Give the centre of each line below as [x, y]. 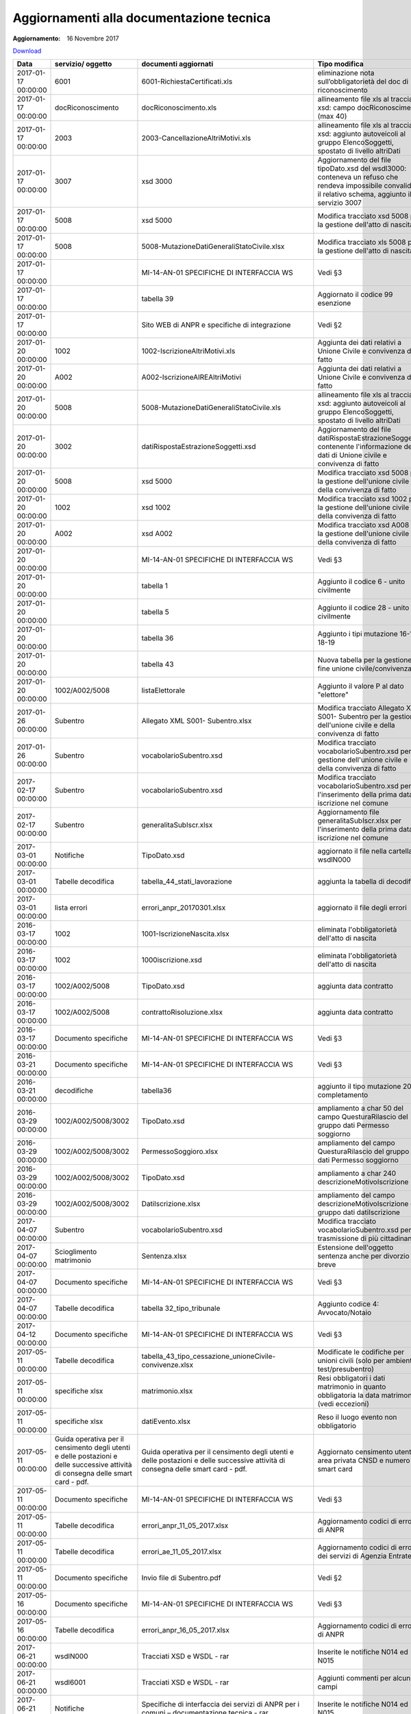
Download [27, 51]
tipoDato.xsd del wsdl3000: [362, 169]
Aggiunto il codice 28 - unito [363, 608]
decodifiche [74, 1091]
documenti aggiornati [177, 64]
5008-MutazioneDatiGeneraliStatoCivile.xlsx [213, 247]
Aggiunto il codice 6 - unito [361, 581]
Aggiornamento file [348, 812]
